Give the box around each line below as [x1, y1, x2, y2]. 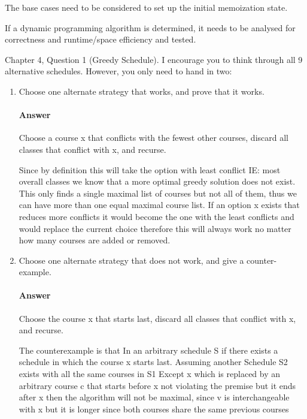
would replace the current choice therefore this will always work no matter [19, 222, 291, 234]
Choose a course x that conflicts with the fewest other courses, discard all [19, 131, 288, 144]
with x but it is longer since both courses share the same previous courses [19, 402, 289, 415]
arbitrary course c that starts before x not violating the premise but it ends [19, 379, 296, 391]
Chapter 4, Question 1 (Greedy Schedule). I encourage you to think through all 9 [5, 53, 303, 65]
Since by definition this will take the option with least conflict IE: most [19, 163, 281, 176]
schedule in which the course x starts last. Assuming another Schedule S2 [19, 355, 288, 368]
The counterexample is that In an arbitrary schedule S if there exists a [19, 343, 278, 356]
